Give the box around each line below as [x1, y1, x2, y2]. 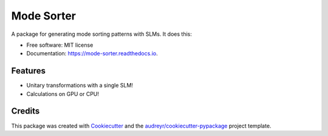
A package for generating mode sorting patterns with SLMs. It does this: [11, 30, 193, 38]
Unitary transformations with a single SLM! [26, 82, 134, 89]
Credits [11, 106, 40, 117]
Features [11, 66, 46, 76]
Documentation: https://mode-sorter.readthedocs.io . [26, 50, 158, 57]
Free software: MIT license [26, 41, 94, 49]
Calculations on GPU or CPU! [26, 90, 100, 97]
